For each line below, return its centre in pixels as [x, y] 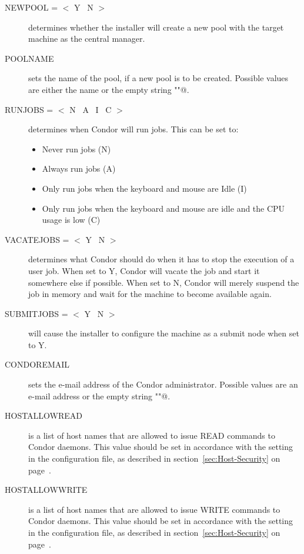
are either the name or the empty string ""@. [109, 89]
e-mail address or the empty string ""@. [99, 396]
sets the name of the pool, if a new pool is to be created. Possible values [158, 78]
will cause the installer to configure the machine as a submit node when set [164, 333]
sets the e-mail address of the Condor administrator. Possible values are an [163, 384]
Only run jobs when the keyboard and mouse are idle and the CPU [163, 208]
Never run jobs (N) [76, 148]
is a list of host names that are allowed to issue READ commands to [152, 435]
